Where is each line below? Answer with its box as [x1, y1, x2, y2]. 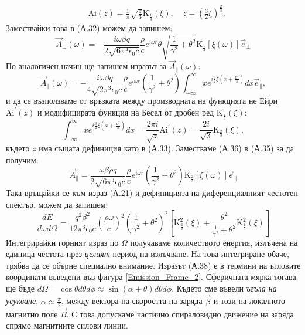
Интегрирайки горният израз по [6, 236, 119, 248]
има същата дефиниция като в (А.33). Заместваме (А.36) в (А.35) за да [39, 141, 294, 154]
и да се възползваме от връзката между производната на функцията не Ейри [6, 94, 277, 107]
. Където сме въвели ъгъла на [172, 282, 277, 294]
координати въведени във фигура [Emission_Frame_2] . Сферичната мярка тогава [6, 270, 296, 283]
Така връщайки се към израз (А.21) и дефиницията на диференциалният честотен [6, 187, 298, 199]
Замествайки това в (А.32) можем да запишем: [6, 21, 173, 33]
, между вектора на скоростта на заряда [61, 295, 203, 307]
